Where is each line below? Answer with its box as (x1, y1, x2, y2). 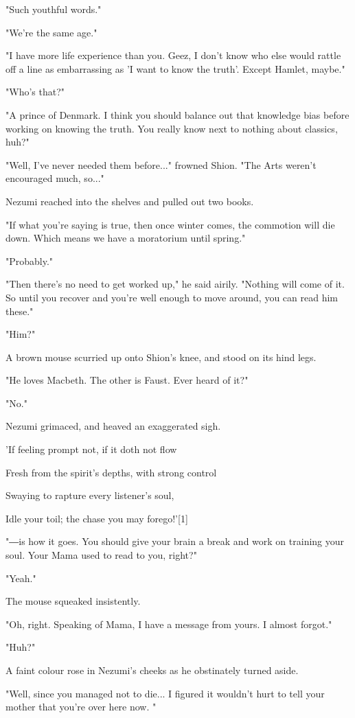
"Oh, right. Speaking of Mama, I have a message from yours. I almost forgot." (5, 616, 332, 631)
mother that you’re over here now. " (5, 699, 157, 714)
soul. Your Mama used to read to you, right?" (5, 548, 197, 562)
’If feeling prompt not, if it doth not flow (5, 442, 177, 456)
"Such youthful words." (5, 2, 102, 16)
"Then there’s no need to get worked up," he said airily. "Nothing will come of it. (5, 277, 345, 291)
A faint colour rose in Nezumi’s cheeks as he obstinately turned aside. (5, 663, 299, 677)
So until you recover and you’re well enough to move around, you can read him (5, 290, 338, 304)
